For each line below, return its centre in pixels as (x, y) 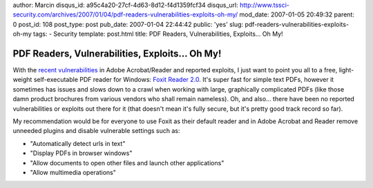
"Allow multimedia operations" (73, 172)
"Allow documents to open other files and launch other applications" (127, 163)
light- (346, 70)
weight (22, 80)
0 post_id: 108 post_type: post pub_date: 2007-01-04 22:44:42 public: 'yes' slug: (128, 24)
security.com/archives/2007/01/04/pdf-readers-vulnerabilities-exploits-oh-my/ (125, 14)
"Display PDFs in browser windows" (81, 153)
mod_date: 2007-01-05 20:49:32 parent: (297, 14)
